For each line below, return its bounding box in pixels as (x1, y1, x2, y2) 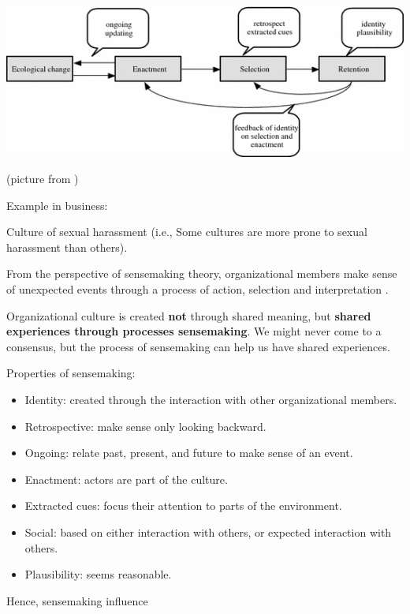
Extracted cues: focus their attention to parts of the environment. (24, 497, 342, 514)
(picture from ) (6, 170, 79, 187)
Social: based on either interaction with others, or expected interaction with (24, 524, 392, 540)
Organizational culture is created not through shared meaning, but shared (6, 307, 371, 324)
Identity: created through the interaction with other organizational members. (24, 391, 397, 408)
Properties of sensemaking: (6, 365, 136, 381)
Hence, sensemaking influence (6, 592, 148, 608)
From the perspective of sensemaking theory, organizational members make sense (6, 265, 397, 282)
